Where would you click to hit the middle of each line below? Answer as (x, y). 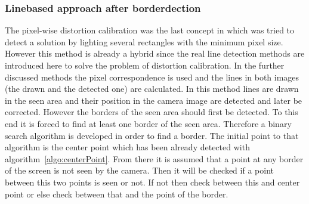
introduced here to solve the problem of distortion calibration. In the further (145, 65)
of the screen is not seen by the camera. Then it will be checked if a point (139, 170)
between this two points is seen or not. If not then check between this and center (152, 182)
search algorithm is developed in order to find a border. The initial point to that (152, 135)
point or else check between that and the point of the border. (117, 194)
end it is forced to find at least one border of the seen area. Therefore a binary (148, 123)
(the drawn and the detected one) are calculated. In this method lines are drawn (152, 89)
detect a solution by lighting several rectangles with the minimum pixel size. (144, 41)
